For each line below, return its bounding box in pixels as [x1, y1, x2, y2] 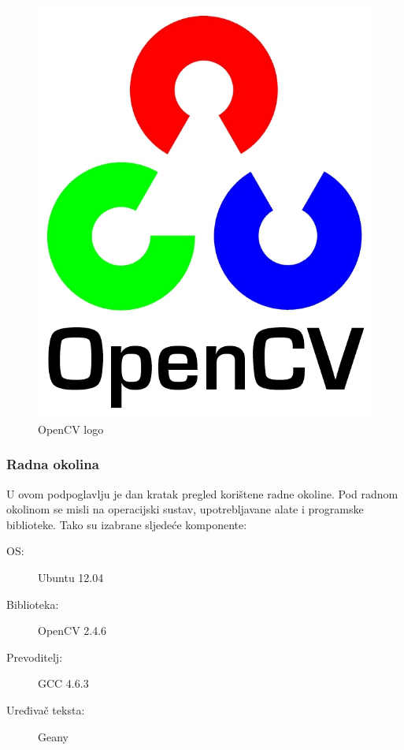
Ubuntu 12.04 [38, 569, 104, 586]
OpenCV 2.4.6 [38, 622, 107, 639]
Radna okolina [6, 454, 99, 474]
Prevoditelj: [6, 648, 63, 665]
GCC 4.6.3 [38, 675, 89, 692]
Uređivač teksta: [6, 702, 85, 718]
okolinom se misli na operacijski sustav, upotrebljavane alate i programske [6, 501, 364, 517]
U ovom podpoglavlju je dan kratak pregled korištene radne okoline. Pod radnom [6, 485, 398, 502]
